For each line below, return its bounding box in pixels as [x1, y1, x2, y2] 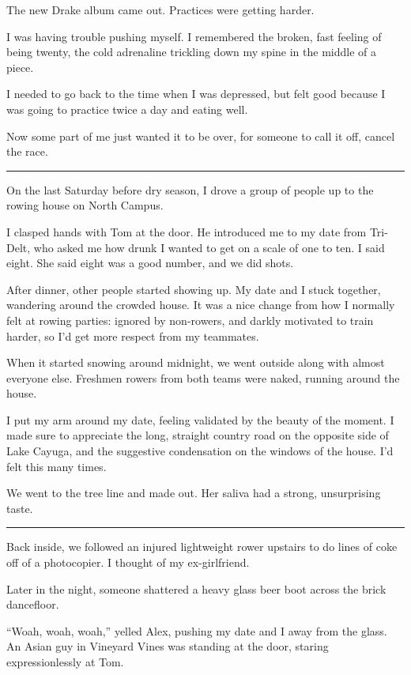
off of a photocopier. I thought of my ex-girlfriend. [6, 554, 250, 571]
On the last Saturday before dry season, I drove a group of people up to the [6, 181, 374, 198]
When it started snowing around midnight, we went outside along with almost [6, 354, 385, 371]
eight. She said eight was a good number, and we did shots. [6, 255, 294, 271]
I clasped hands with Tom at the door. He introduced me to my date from [6, 223, 367, 239]
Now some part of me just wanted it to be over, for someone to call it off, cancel [6, 127, 395, 144]
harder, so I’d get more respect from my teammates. [6, 327, 259, 344]
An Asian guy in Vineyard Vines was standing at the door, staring [6, 638, 329, 654]
